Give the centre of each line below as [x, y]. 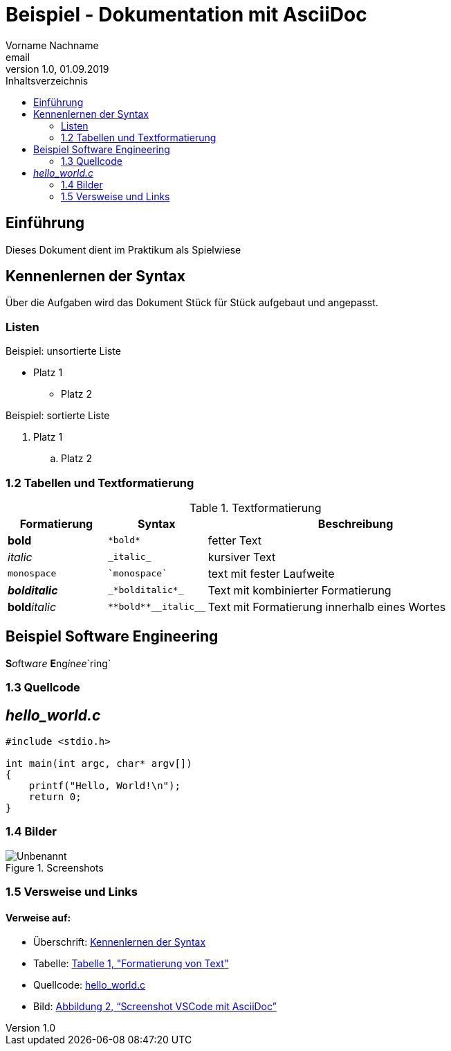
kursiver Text [242, 557]
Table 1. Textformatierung [255, 507]
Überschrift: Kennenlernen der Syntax [120, 942]
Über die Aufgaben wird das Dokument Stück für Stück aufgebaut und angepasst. [192, 303]
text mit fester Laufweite [271, 573]
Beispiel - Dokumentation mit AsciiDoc [186, 15]
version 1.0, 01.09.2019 [57, 69]
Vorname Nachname [52, 45]
